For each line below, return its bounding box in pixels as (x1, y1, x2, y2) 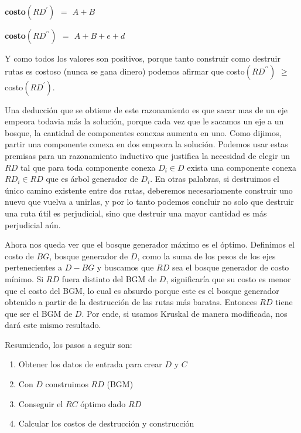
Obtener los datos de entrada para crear (18, 358, 162, 370)
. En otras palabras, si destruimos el (150, 172, 279, 185)
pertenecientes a (5, 261, 63, 273)
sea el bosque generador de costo (172, 261, 289, 273)
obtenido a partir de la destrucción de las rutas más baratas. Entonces (5, 296, 257, 308)
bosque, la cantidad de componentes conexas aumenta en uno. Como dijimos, (5, 126, 282, 138)
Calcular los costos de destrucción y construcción (18, 417, 194, 429)
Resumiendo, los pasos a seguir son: (5, 338, 132, 350)
